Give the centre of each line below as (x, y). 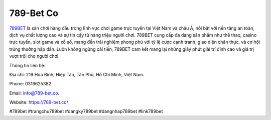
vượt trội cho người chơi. (34, 56)
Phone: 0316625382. (31, 84)
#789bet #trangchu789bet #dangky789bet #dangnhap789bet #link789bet (86, 111)
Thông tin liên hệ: (27, 65)
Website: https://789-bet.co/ (39, 102)
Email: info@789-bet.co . (34, 93)
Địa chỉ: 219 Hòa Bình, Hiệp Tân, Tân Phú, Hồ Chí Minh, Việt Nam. (77, 74)
